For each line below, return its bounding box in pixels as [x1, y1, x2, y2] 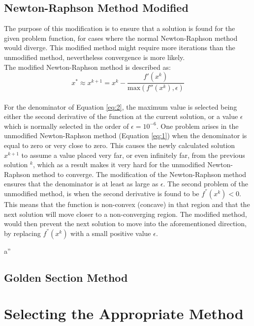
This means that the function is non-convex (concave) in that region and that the [4, 199, 250, 209]
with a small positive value [70, 228, 151, 238]
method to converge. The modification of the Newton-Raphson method [32, 169, 247, 179]
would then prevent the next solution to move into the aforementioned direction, [4, 218, 247, 229]
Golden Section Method [4, 269, 128, 285]
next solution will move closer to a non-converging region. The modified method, [4, 208, 247, 219]
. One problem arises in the [156, 120, 239, 131]
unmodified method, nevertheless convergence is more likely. [4, 52, 185, 62]
